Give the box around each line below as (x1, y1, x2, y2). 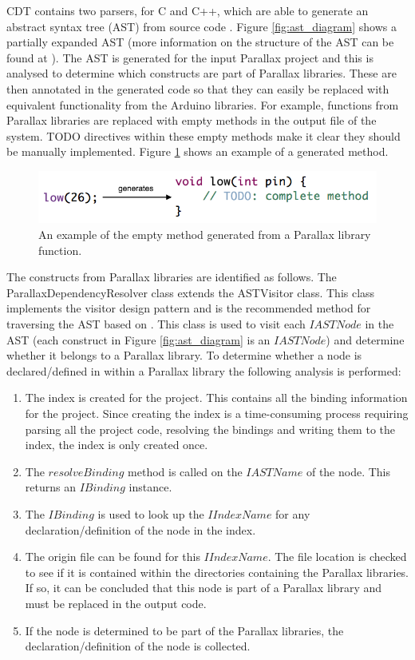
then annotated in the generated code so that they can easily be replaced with (6, 80, 389, 97)
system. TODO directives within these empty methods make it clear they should (6, 127, 401, 144)
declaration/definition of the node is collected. (25, 638, 251, 654)
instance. (128, 479, 172, 495)
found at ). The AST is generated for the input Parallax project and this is (6, 49, 373, 66)
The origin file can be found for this (25, 548, 200, 565)
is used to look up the (97, 505, 204, 522)
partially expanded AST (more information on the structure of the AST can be (6, 34, 394, 50)
